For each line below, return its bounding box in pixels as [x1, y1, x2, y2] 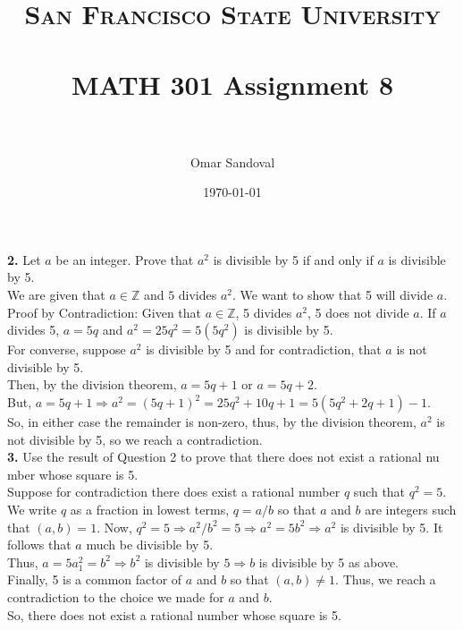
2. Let [7, 250, 41, 268]
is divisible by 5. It [340, 517, 443, 536]
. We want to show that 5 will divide [232, 285, 434, 304]
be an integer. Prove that [55, 250, 194, 268]
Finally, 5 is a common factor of [7, 570, 182, 589]
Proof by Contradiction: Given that [7, 302, 202, 321]
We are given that [7, 285, 105, 304]
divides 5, [7, 320, 60, 339]
